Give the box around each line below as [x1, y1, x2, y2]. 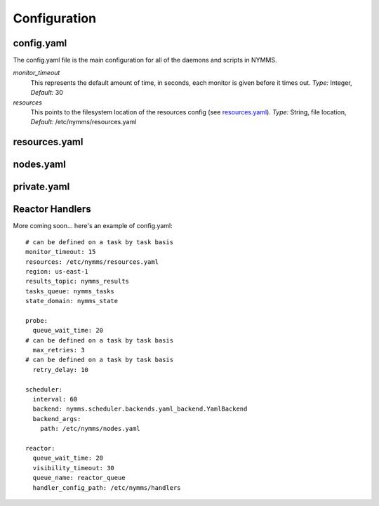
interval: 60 [32, 395, 78, 403]
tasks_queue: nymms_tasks [25, 287, 115, 295]
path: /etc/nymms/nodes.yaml [39, 425, 140, 433]
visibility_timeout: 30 [32, 464, 115, 472]
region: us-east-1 [25, 267, 89, 275]
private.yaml [13, 181, 70, 193]
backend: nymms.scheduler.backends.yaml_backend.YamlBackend [32, 405, 248, 413]
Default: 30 [30, 88, 63, 97]
